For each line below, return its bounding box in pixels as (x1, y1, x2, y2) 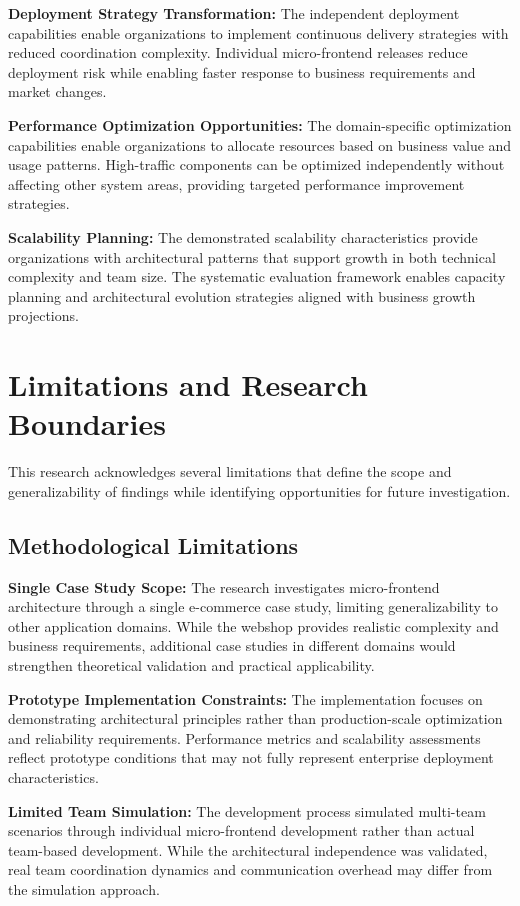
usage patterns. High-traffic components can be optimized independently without (8, 154, 505, 175)
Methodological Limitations (8, 529, 299, 560)
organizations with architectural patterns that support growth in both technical (8, 246, 496, 267)
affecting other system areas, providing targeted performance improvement (8, 173, 465, 194)
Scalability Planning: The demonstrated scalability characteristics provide (8, 226, 478, 247)
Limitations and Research (8, 364, 368, 405)
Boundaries (8, 403, 167, 444)
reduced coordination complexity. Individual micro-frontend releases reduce (8, 42, 468, 63)
